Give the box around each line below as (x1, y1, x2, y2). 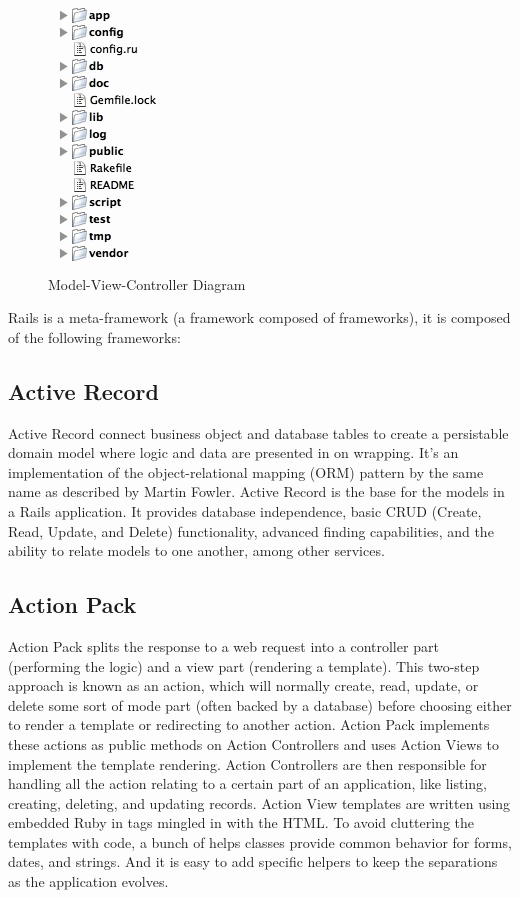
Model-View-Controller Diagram (48, 273, 246, 294)
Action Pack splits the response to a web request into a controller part (8, 635, 439, 656)
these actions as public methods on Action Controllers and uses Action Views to (8, 733, 500, 754)
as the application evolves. (8, 871, 169, 892)
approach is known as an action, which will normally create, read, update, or (8, 675, 479, 696)
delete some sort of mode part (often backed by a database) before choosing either (8, 694, 512, 715)
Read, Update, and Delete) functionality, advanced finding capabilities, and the (8, 520, 494, 541)
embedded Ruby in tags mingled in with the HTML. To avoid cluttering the (8, 812, 475, 833)
